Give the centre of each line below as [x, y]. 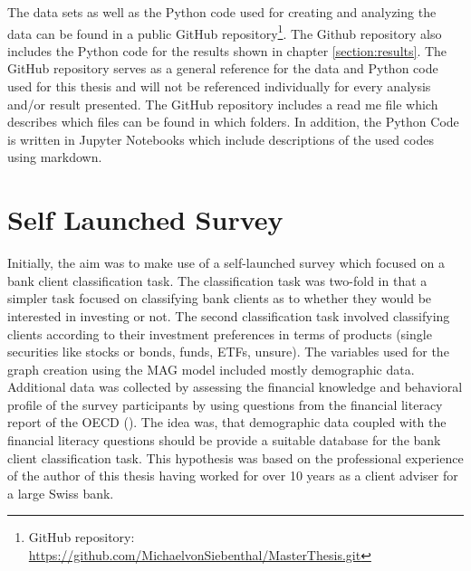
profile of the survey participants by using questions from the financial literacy [225, 404]
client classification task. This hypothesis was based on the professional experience [235, 457]
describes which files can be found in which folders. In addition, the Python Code [233, 122]
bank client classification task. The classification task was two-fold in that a [217, 280]
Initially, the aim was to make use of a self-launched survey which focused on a [226, 263]
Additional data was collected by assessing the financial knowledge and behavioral [235, 387]
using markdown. [55, 157]
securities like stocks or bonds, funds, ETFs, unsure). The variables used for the [228, 352]
